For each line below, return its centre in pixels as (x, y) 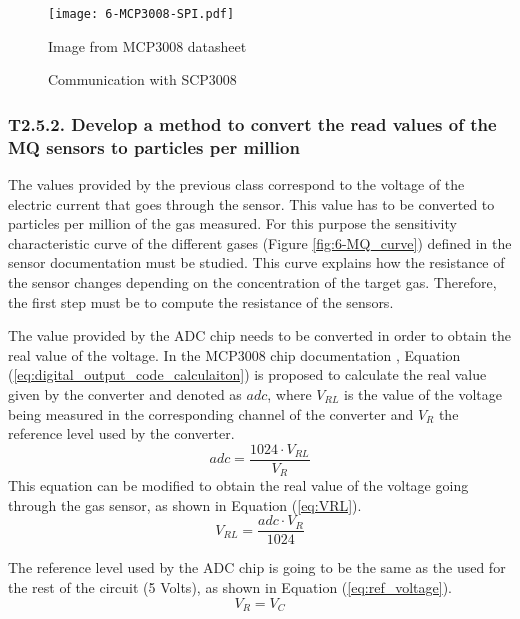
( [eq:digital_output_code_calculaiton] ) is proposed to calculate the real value (247, 374)
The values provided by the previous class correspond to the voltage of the (236, 183)
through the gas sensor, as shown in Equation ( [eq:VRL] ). (185, 504)
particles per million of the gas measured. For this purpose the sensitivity (232, 223)
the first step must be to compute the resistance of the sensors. (201, 301)
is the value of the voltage (423, 393)
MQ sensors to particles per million (154, 146)
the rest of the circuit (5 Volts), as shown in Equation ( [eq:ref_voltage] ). (230, 587)
